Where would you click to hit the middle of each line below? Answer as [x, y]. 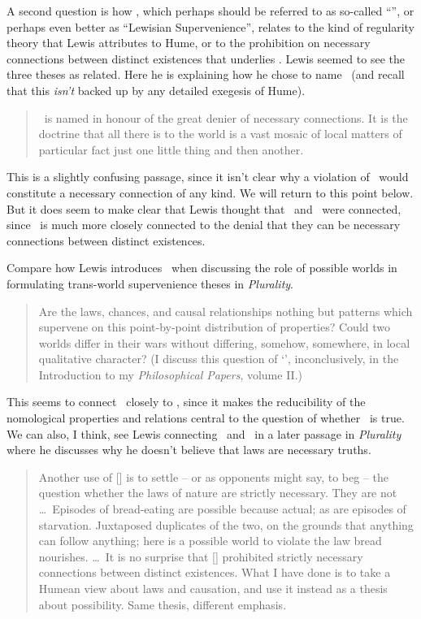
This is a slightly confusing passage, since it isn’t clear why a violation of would [208, 177]
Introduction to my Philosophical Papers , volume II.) [170, 374]
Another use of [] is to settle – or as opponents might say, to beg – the [214, 476]
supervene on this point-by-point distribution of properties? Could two [214, 327]
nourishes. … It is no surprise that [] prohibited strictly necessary [201, 556]
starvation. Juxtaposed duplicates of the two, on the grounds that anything [226, 524]
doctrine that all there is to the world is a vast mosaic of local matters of [220, 134]
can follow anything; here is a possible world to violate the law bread [210, 541]
